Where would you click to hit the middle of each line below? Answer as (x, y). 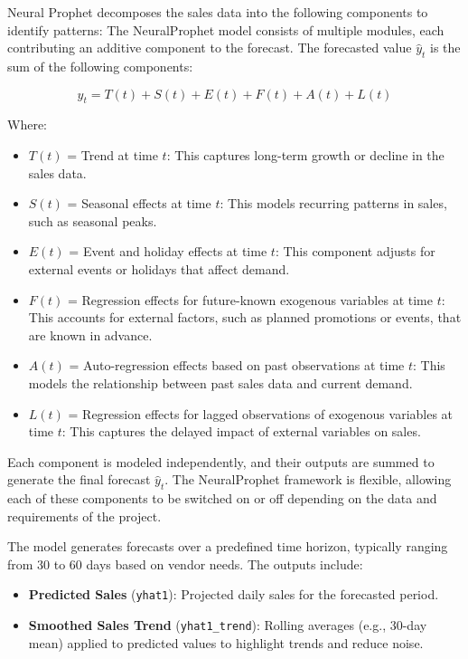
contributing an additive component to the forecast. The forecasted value (210, 48)
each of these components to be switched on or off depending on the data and (222, 498)
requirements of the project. (84, 516)
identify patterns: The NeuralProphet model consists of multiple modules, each (226, 29)
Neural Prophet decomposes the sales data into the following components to (218, 12)
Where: (27, 124)
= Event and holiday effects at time (168, 251)
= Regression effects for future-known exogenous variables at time (250, 299)
